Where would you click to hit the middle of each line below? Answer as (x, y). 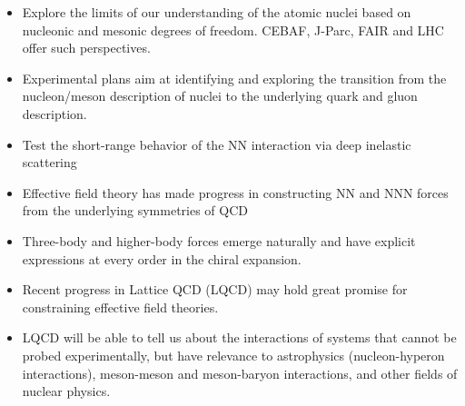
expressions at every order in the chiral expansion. (162, 258)
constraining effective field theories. (120, 307)
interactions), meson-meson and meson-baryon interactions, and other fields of (240, 373)
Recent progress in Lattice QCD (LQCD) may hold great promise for (215, 289)
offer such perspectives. (86, 48)
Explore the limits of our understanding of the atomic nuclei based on (217, 12)
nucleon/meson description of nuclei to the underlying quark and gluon (220, 96)
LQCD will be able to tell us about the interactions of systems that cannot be (239, 337)
